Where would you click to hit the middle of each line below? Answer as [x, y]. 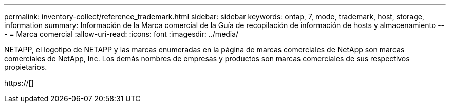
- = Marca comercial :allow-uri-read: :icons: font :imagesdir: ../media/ [121, 34]
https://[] [19, 83]
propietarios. [26, 67]
